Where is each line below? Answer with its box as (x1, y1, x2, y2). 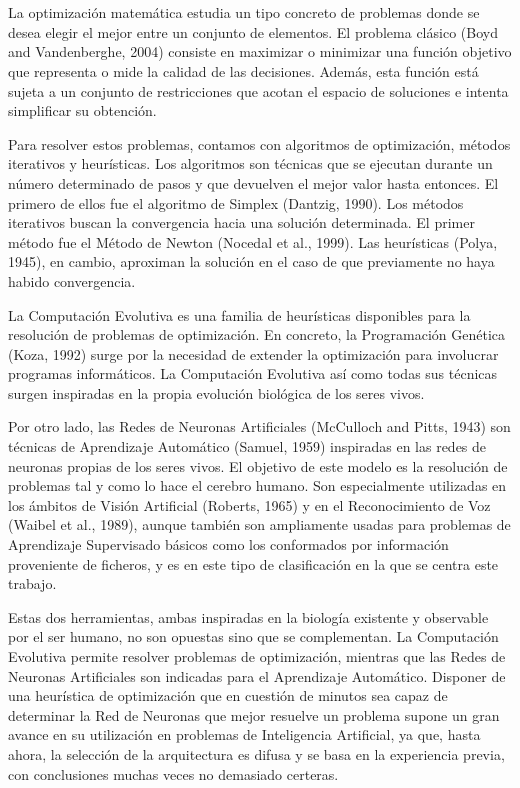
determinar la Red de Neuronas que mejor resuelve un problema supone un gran (8, 704, 500, 725)
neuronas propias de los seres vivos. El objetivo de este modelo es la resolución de (8, 455, 508, 476)
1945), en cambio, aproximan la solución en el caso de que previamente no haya (8, 251, 495, 272)
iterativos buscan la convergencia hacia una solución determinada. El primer (8, 212, 475, 233)
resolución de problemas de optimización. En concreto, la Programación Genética (8, 324, 506, 345)
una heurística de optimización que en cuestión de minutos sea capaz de (8, 685, 448, 706)
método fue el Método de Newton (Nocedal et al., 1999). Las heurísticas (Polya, (8, 231, 498, 252)
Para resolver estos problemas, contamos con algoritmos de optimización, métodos (8, 133, 511, 154)
